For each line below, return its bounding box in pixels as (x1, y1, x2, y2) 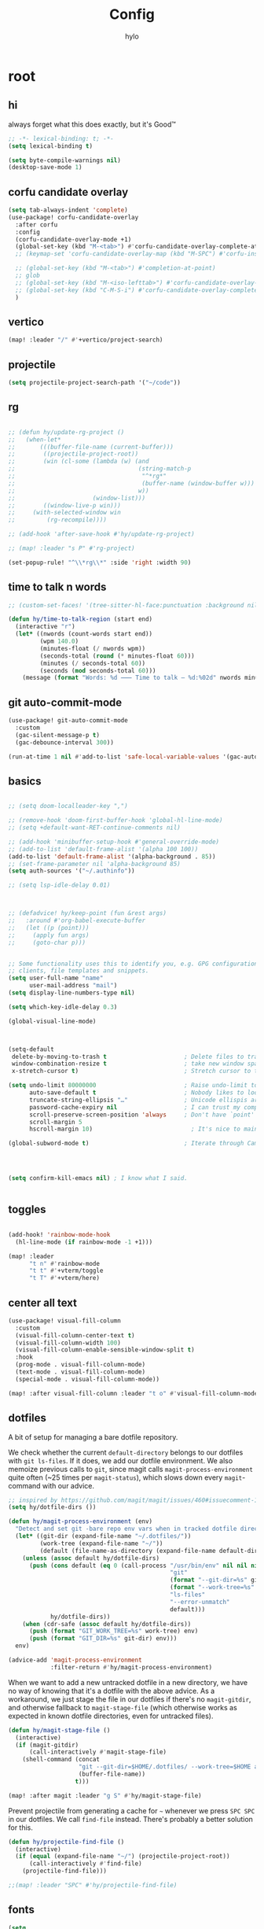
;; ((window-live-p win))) (8, 501, 122, 509)
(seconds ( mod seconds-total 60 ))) (39, 666, 156, 674)
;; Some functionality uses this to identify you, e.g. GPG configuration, (8, 960, 262, 968)
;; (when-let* (8, 435, 61, 444)
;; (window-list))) (8, 494, 146, 502)
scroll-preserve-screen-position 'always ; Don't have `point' (28, 1111, 255, 1119)
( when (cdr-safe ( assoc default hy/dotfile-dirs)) (22, 1620, 192, 1628)
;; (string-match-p (8, 465, 192, 473)
